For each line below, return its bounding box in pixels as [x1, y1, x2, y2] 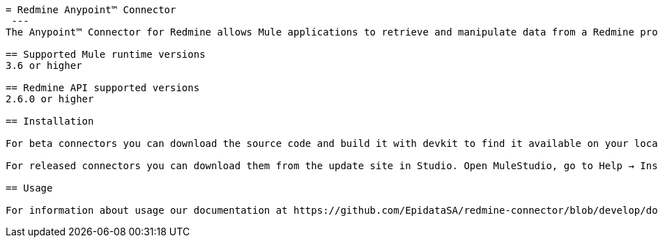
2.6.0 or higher [6, 93, 94, 104]
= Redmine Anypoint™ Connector [6, 4, 176, 15]
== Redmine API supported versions [6, 82, 200, 93]
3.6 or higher [6, 60, 82, 71]
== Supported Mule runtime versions [6, 49, 206, 60]
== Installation [6, 116, 94, 127]
